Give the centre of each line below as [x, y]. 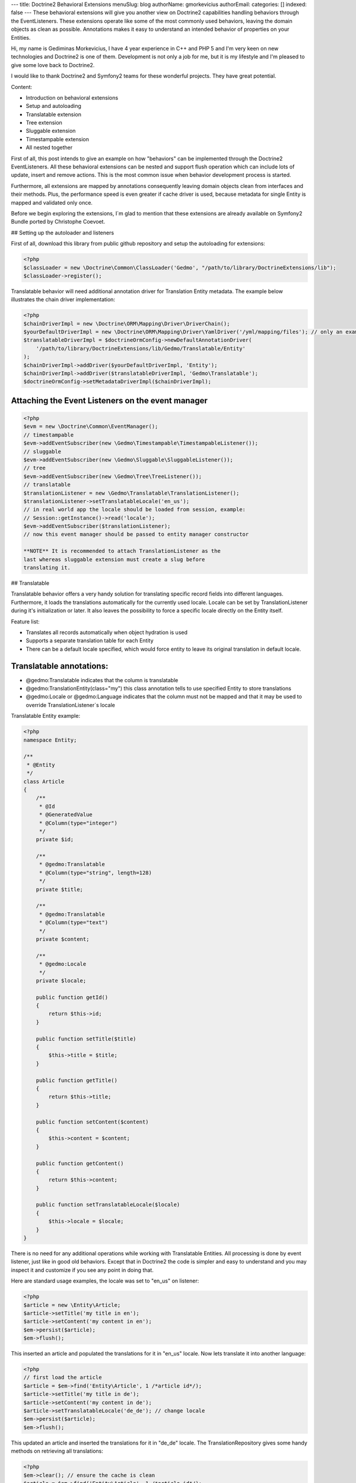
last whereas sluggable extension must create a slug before [114, 559]
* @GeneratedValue [66, 815]
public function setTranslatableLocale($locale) [108, 1205]
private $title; [59, 889]
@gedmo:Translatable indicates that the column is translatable [102, 680]
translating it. [47, 568]
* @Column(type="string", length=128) [96, 873]
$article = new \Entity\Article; [72, 1305]
